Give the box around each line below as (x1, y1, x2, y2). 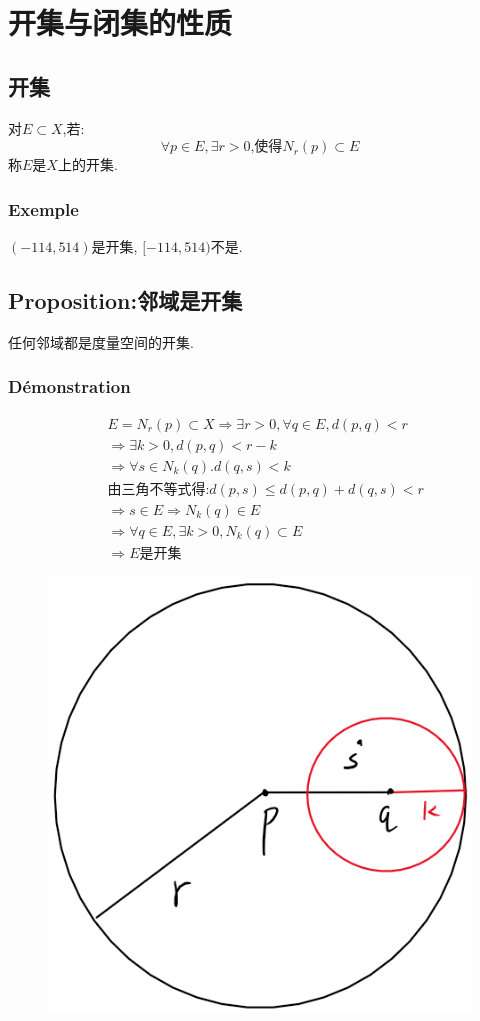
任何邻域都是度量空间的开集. (8, 331, 194, 352)
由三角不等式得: (107, 482, 210, 497)
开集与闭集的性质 (8, 2, 233, 43)
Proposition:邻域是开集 (8, 284, 243, 315)
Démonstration (8, 374, 131, 399)
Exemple (8, 196, 79, 221)
